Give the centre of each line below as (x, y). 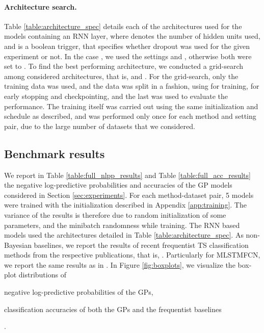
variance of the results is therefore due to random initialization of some (115, 214)
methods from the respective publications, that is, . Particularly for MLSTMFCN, (132, 255)
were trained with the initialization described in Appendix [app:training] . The (125, 205)
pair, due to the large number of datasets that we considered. (100, 126)
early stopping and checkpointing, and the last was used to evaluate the (116, 96)
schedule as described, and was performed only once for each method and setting (130, 116)
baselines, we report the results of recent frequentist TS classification (141, 245)
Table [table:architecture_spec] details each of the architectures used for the (123, 26)
